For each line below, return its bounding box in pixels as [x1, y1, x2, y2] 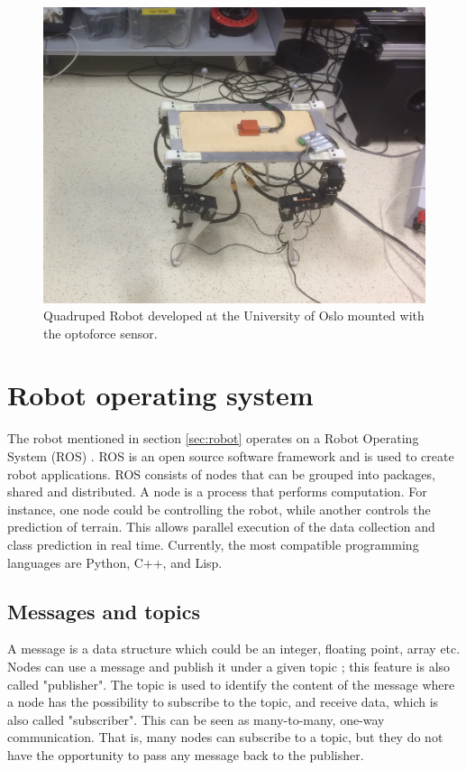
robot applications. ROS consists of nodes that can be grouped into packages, [7, 464, 435, 483]
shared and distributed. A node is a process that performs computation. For [7, 482, 427, 501]
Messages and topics [7, 597, 200, 625]
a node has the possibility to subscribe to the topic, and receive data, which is [7, 692, 439, 711]
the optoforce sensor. [43, 323, 158, 342]
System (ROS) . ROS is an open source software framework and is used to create [7, 447, 454, 466]
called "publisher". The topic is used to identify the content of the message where [7, 674, 455, 693]
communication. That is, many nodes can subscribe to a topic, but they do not [7, 728, 443, 747]
